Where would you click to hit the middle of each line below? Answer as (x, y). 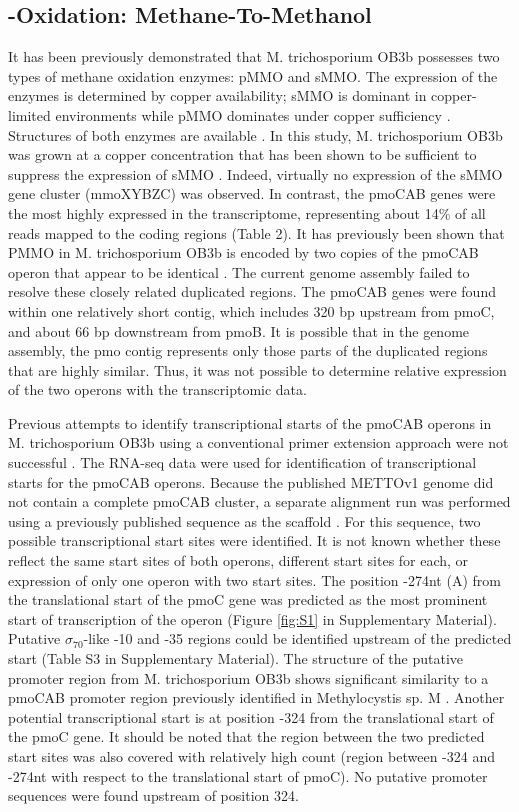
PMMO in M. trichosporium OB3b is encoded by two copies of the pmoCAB (243, 252)
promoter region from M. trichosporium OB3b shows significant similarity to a (248, 677)
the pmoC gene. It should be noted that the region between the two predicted (246, 736)
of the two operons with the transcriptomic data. (157, 389)
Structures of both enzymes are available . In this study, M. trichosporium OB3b (255, 134)
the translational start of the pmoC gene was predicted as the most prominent (248, 599)
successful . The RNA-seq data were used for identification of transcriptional (242, 462)
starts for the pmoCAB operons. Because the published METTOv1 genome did (251, 481)
